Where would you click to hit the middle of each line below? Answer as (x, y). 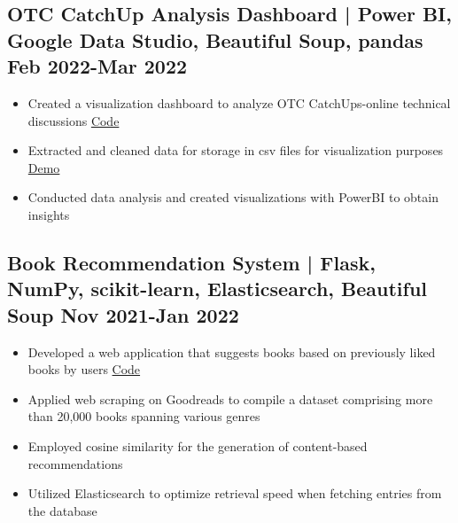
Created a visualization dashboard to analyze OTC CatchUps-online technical (239, 102)
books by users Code (84, 369)
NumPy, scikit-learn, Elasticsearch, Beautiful (217, 289)
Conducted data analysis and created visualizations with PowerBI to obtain (233, 197)
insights (49, 214)
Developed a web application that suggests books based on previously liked (232, 351)
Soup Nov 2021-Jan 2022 (123, 314)
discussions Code (74, 120)
